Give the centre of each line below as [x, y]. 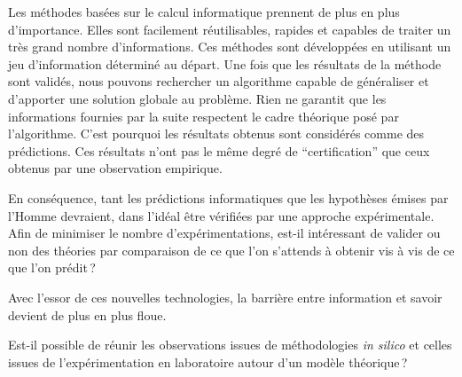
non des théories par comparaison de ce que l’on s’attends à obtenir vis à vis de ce [231, 250]
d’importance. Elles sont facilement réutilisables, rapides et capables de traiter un [230, 29]
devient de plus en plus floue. [87, 314]
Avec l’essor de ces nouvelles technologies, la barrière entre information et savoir [225, 297]
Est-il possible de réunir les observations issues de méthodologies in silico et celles [230, 345]
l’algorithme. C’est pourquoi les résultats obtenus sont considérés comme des [216, 134]
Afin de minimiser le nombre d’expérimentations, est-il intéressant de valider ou [224, 233]
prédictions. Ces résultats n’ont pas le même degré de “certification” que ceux [219, 150]
